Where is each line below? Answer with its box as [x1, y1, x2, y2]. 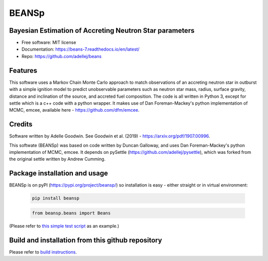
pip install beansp [32, 196, 79, 201]
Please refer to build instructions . [9, 249, 77, 255]
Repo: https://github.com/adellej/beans [21, 53, 102, 59]
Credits [9, 120, 33, 129]
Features [9, 66, 37, 74]
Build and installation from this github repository [9, 236, 162, 244]
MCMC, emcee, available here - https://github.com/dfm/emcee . [9, 107, 140, 113]
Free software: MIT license [21, 40, 76, 46]
